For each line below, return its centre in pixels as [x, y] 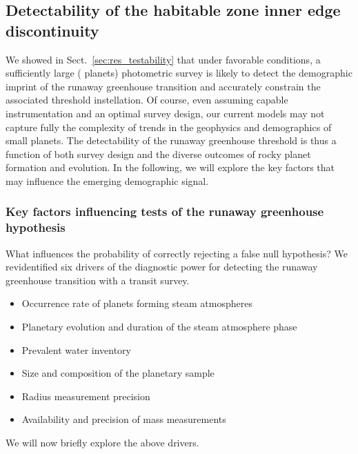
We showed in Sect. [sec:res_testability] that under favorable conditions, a [163, 59]
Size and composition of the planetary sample [118, 373]
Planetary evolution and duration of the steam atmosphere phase [159, 327]
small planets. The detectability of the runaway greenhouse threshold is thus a [171, 140]
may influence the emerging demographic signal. [107, 180]
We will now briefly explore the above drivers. [102, 443]
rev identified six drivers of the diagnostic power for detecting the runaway [162, 267]
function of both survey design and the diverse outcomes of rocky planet [158, 154]
